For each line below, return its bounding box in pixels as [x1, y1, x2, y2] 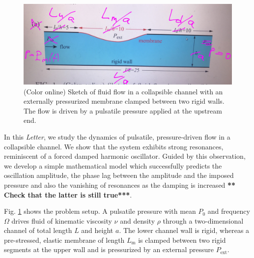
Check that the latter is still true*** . [4, 189, 132, 200]
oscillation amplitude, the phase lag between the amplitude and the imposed [4, 170, 234, 180]
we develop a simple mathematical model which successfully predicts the [4, 160, 222, 171]
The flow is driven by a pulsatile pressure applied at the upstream [24, 105, 222, 115]
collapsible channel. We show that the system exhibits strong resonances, [4, 141, 224, 151]
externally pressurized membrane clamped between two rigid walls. [24, 96, 225, 106]
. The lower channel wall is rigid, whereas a [119, 225, 250, 235]
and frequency [207, 206, 250, 216]
